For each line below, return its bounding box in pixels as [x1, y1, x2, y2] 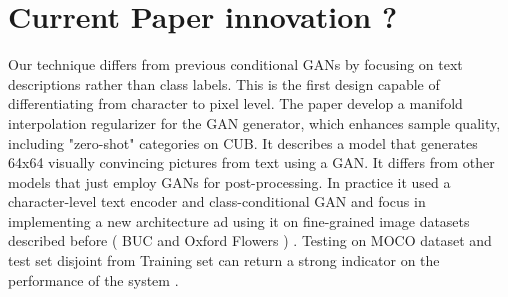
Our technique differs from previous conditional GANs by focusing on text [8, 54, 463, 75]
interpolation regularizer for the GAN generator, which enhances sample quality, [8, 112, 501, 133]
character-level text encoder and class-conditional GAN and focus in [8, 191, 426, 212]
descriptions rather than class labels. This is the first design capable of [8, 73, 440, 94]
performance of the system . [8, 269, 179, 290]
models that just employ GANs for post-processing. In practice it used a [8, 171, 451, 192]
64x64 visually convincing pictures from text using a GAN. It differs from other [8, 152, 495, 173]
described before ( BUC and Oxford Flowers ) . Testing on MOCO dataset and [8, 230, 492, 251]
